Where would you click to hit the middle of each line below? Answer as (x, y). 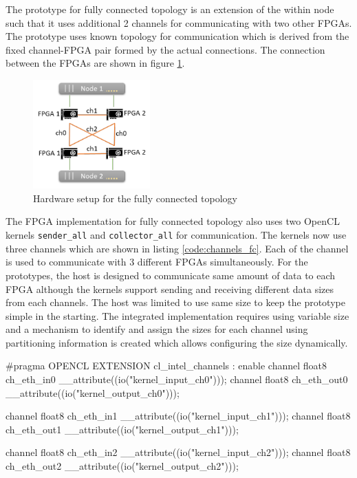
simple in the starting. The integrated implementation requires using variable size (177, 315)
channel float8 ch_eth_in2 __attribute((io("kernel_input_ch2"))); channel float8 (178, 452)
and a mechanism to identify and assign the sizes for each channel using (157, 329)
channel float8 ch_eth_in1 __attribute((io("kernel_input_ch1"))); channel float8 (178, 416)
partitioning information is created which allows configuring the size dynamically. (177, 342)
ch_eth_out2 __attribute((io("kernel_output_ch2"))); (122, 466)
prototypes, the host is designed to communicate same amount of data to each (171, 275)
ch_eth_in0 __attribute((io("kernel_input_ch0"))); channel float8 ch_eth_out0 (177, 379)
